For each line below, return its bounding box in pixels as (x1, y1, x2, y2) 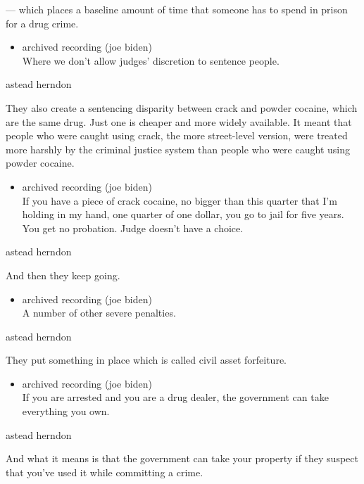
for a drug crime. (6, 15, 79, 30)
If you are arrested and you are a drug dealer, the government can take (22, 390, 329, 405)
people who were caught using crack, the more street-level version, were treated (6, 128, 348, 143)
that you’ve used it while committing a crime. (6, 464, 203, 479)
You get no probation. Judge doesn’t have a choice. (22, 220, 244, 235)
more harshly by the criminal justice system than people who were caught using (6, 141, 350, 156)
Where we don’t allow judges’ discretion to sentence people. (22, 53, 280, 68)
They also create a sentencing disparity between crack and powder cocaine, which (6, 100, 358, 115)
